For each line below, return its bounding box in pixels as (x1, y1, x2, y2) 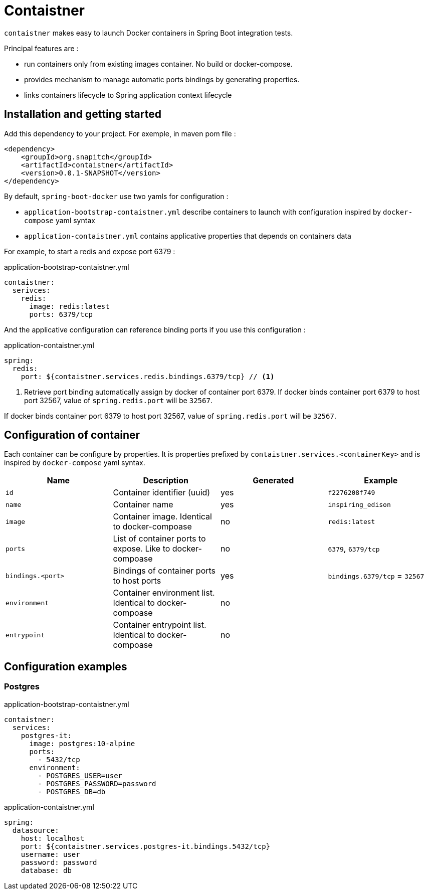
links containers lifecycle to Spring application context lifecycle (24, 90, 232, 99)
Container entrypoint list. (113, 620, 206, 630)
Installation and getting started (4, 108, 161, 121)
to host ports (113, 576, 161, 586)
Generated (253, 475, 294, 486)
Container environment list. (113, 588, 215, 598)
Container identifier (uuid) (113, 487, 210, 498)
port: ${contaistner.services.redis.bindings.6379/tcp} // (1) (21, 372, 275, 381)
